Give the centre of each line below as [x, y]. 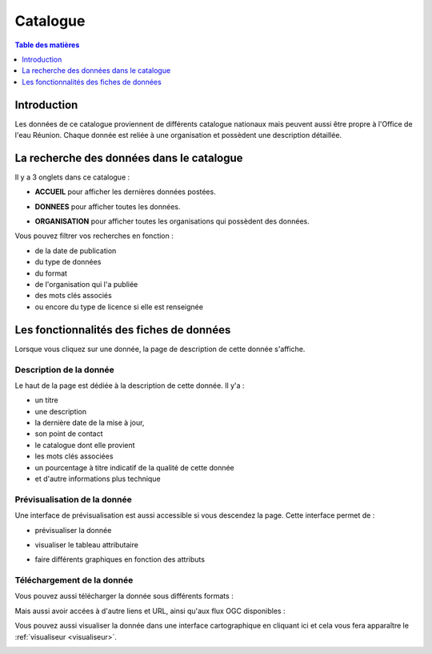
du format [51, 273]
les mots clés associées [74, 456]
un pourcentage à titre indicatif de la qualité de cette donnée [135, 467]
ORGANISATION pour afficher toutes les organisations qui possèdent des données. [172, 221]
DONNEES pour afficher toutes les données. [108, 206]
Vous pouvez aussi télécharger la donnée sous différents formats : [124, 596]
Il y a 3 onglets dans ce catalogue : [72, 177]
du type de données [68, 262]
